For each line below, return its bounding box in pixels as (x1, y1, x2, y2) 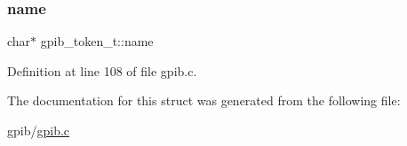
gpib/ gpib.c (7, 121, 70, 139)
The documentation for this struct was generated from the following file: (7, 91, 401, 110)
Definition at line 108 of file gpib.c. (7, 61, 197, 80)
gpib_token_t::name (40, 32, 154, 50)
